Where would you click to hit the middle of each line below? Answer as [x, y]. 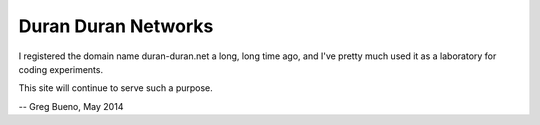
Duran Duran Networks [116, 26]
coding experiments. [61, 69]
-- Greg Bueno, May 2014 [71, 106]
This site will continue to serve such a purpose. [116, 88]
